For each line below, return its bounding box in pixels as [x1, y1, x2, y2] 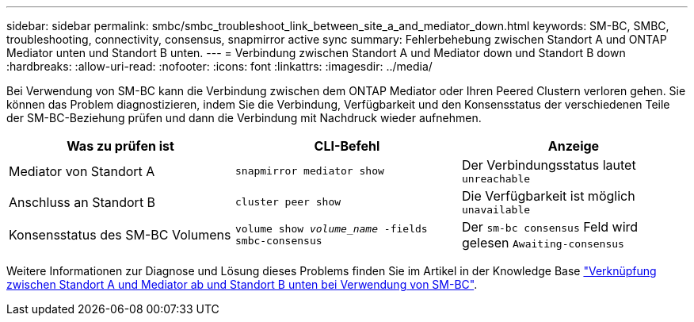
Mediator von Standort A [9, 163, 155, 179]
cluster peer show [235, 196, 341, 208]
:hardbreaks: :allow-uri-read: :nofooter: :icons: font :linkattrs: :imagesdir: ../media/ [6, 59, 433, 73]
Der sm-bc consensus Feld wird [461, 219, 639, 235]
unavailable [461, 204, 531, 216]
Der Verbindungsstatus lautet [461, 157, 636, 173]
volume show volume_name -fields [235, 223, 428, 235]
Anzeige [547, 138, 600, 154]
